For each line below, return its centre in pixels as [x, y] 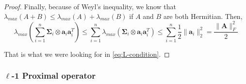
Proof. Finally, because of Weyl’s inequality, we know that [90, 6]
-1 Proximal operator [53, 76]
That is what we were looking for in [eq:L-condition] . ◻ [87, 54]
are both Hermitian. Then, [203, 16]
